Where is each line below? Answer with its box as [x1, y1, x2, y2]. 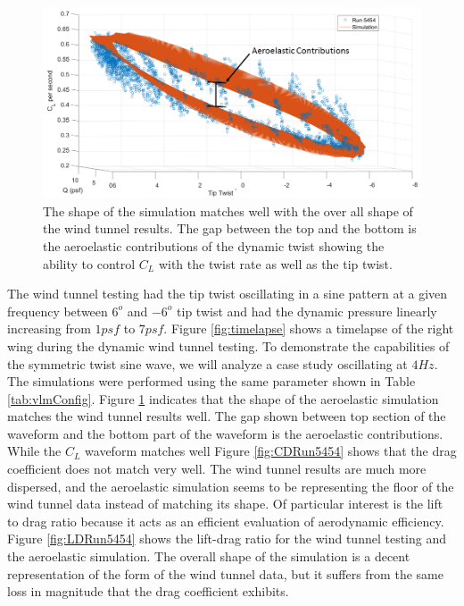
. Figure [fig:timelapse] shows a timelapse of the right [163, 319, 454, 338]
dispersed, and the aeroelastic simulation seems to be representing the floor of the [7, 476, 454, 495]
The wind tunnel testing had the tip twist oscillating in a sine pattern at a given [7, 284, 448, 303]
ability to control [43, 254, 136, 273]
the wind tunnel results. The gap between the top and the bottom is [43, 219, 417, 238]
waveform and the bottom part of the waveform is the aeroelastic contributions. [7, 424, 443, 442]
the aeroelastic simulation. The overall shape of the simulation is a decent [7, 547, 410, 566]
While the [7, 442, 62, 460]
